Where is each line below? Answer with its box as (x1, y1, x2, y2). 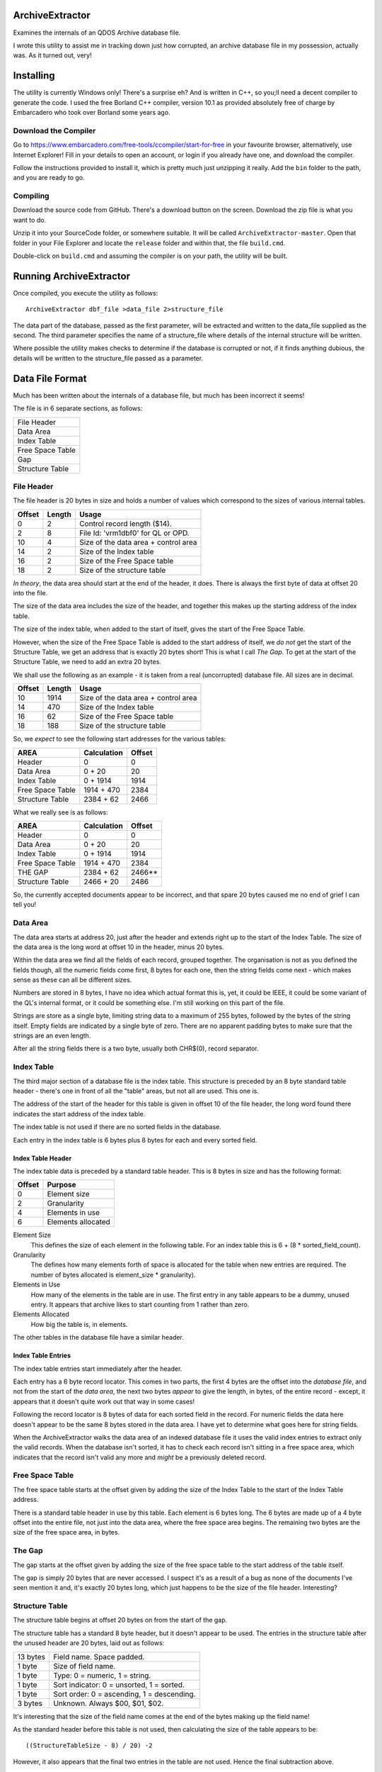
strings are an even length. (13, 1031, 91, 1040)
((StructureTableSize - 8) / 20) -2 (25, 1742, 153, 1750)
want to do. (13, 215, 46, 224)
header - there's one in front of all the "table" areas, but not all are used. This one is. (13, 1087, 260, 1095)
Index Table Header (13, 1154, 72, 1162)
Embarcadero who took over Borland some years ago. (13, 108, 170, 116)
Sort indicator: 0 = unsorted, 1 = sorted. (53, 1680, 185, 1690)
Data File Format (13, 372, 87, 384)
